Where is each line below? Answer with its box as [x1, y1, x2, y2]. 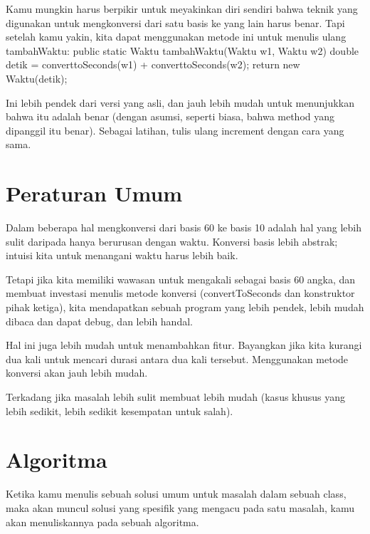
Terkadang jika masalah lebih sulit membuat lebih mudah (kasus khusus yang [6, 389, 345, 404]
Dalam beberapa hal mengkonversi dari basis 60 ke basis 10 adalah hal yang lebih [6, 220, 362, 235]
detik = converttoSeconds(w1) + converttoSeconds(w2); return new [6, 57, 300, 72]
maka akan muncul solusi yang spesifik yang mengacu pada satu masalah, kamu [6, 500, 355, 515]
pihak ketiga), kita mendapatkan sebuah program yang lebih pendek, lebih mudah [6, 300, 364, 315]
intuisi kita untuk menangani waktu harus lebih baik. [6, 248, 238, 263]
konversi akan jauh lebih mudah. [6, 365, 148, 380]
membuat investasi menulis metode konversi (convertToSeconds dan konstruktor [6, 286, 355, 300]
